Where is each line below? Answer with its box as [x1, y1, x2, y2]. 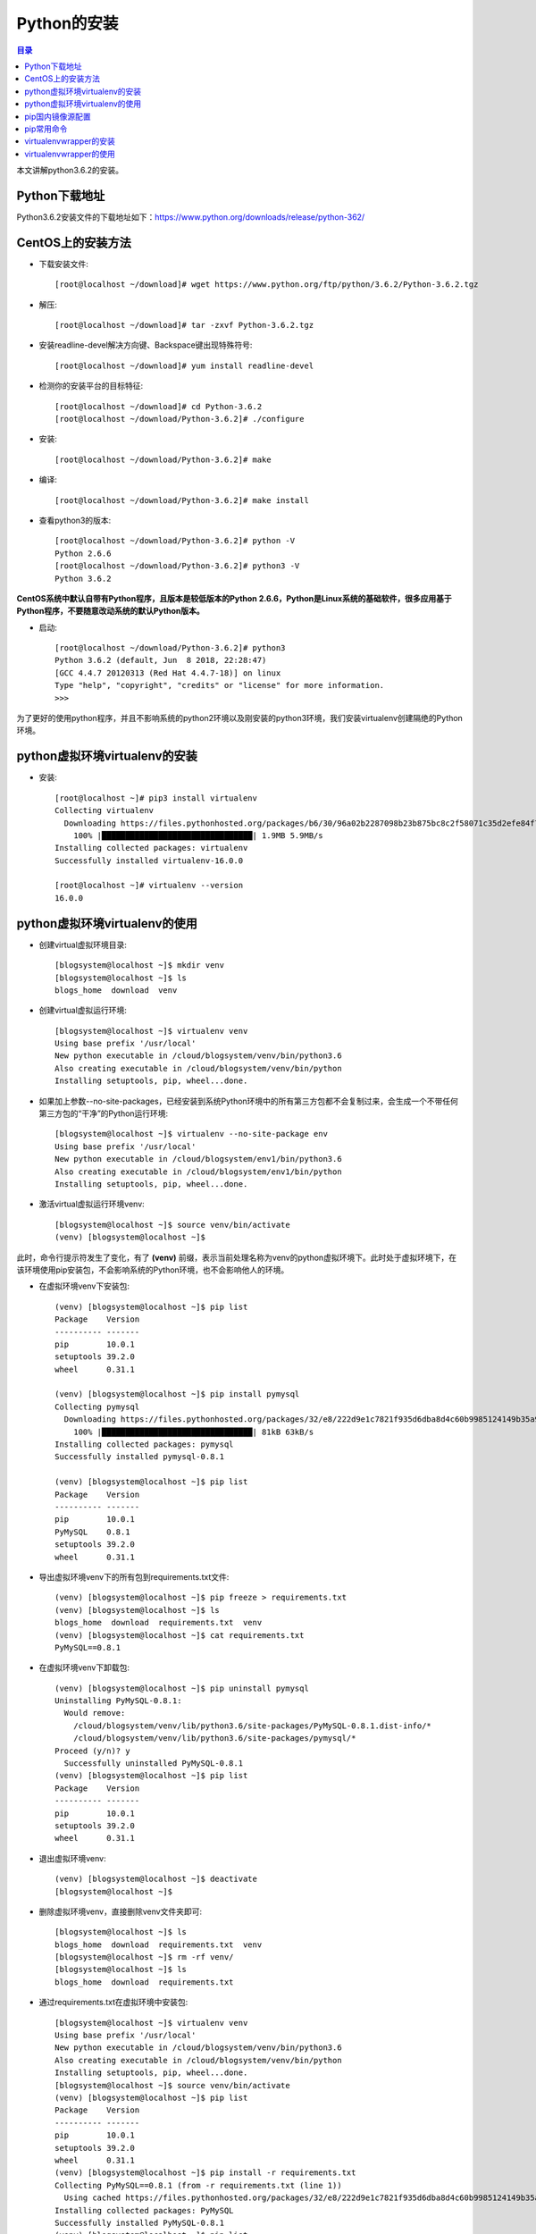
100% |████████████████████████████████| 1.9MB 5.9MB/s [72, 830, 323, 840]
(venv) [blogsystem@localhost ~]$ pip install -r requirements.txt [54, 2168, 356, 2178]
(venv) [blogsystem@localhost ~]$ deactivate [54, 1874, 258, 1885]
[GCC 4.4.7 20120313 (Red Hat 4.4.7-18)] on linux [54, 668, 281, 678]
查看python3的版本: [38, 515, 112, 525]
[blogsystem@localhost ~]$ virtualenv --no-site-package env [54, 1129, 328, 1139]
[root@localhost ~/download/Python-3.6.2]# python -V [54, 536, 295, 546]
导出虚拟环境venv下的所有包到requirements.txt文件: [38, 1571, 230, 1582]
